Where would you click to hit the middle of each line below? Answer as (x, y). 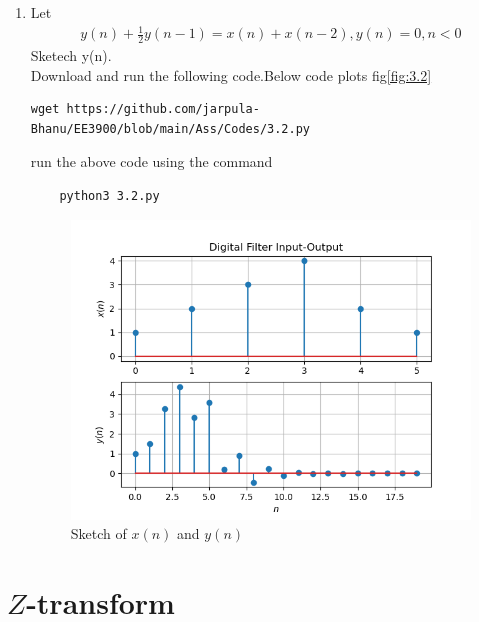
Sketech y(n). (71, 54)
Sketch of (98, 533)
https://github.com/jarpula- (163, 109)
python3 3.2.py (109, 195)
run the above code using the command (151, 161)
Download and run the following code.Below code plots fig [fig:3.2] (231, 74)
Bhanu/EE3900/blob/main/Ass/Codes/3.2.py (170, 128)
